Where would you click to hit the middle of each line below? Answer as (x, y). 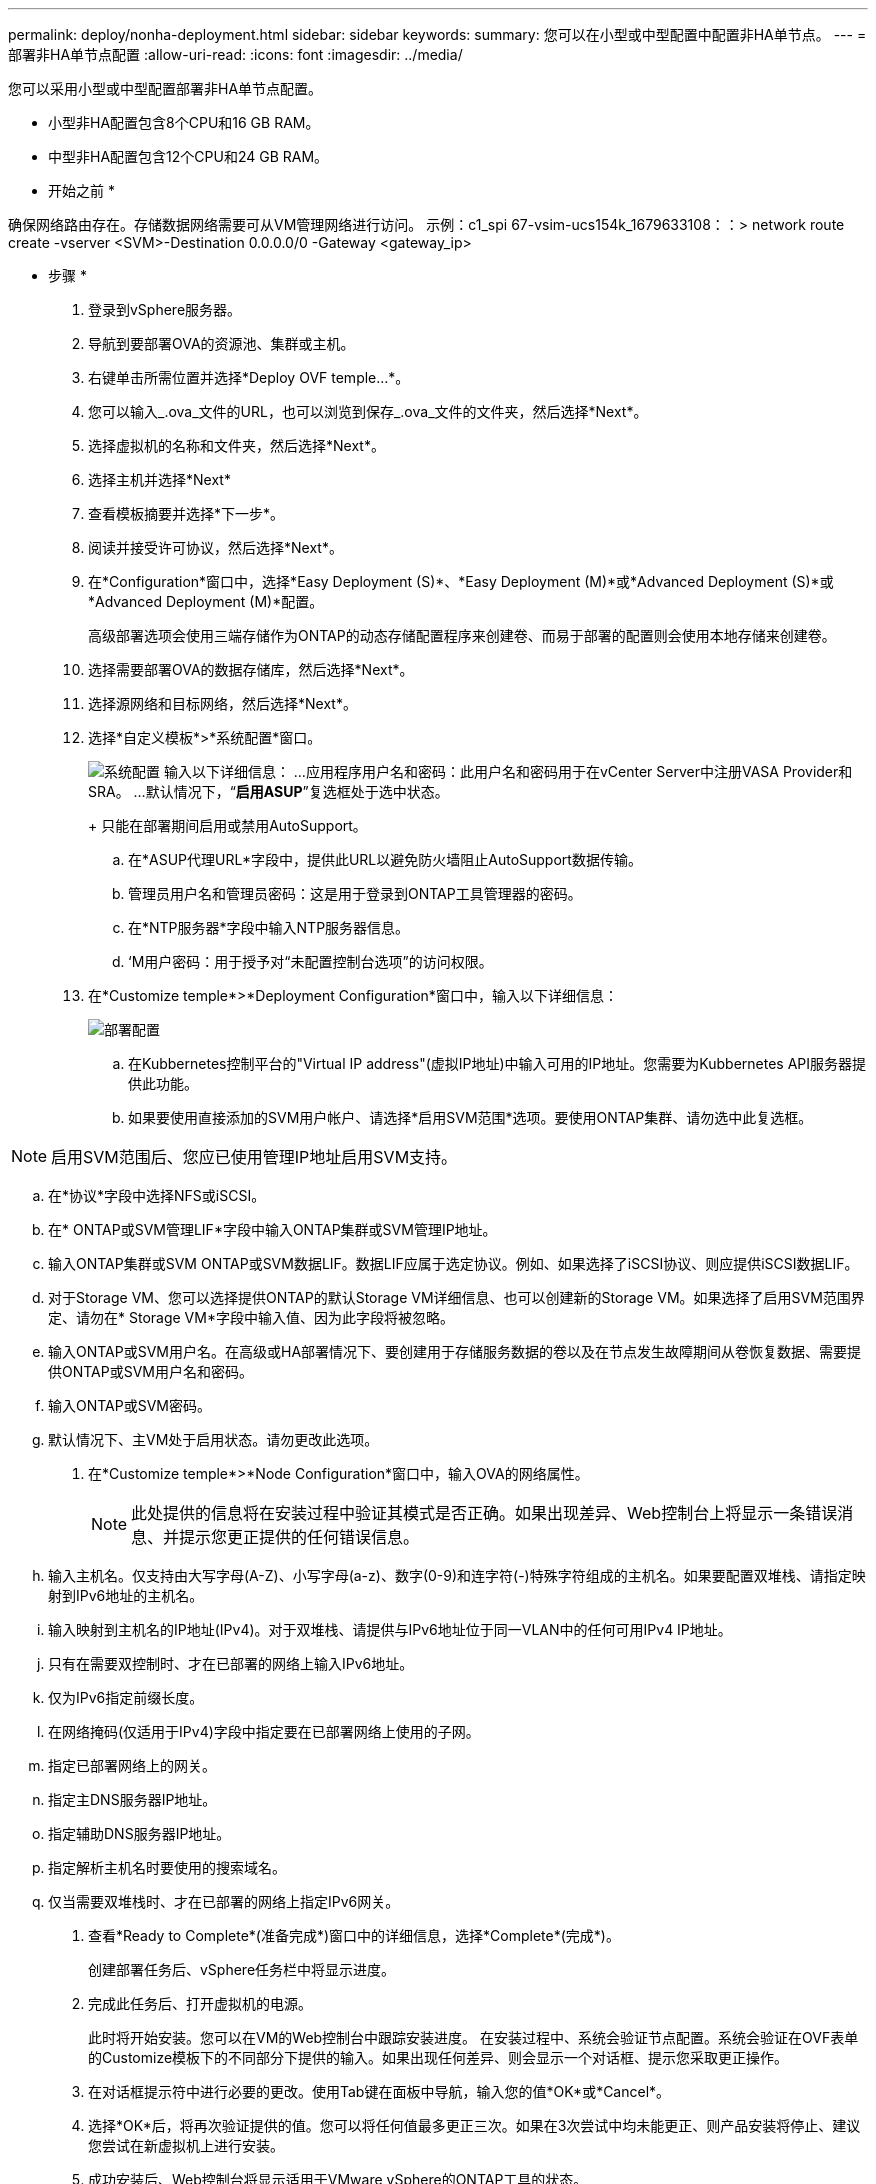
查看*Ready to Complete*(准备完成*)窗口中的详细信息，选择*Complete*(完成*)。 (354, 1935)
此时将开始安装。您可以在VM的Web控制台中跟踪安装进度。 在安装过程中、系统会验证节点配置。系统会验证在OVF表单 (473, 2037)
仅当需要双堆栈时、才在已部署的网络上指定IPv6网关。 (224, 1901)
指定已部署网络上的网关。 (132, 1765)
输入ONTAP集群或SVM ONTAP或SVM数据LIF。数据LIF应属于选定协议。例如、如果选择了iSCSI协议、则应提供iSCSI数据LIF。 (453, 1263)
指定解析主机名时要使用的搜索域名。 (167, 1867)
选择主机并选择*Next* (159, 479)
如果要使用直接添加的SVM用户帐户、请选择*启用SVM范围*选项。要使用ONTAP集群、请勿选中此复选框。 (470, 1117)
